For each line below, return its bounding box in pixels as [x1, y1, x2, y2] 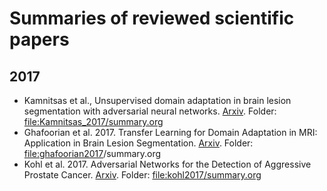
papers [9, 28, 70, 51]
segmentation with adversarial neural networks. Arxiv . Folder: [23, 105, 277, 117]
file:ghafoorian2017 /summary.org [23, 148, 162, 159]
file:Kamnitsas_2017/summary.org [23, 116, 164, 127]
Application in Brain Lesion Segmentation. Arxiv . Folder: [23, 137, 254, 149]
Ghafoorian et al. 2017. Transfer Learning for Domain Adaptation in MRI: [23, 127, 318, 138]
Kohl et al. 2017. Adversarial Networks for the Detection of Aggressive [23, 158, 312, 170]
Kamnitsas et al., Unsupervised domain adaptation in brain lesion [23, 95, 292, 106]
